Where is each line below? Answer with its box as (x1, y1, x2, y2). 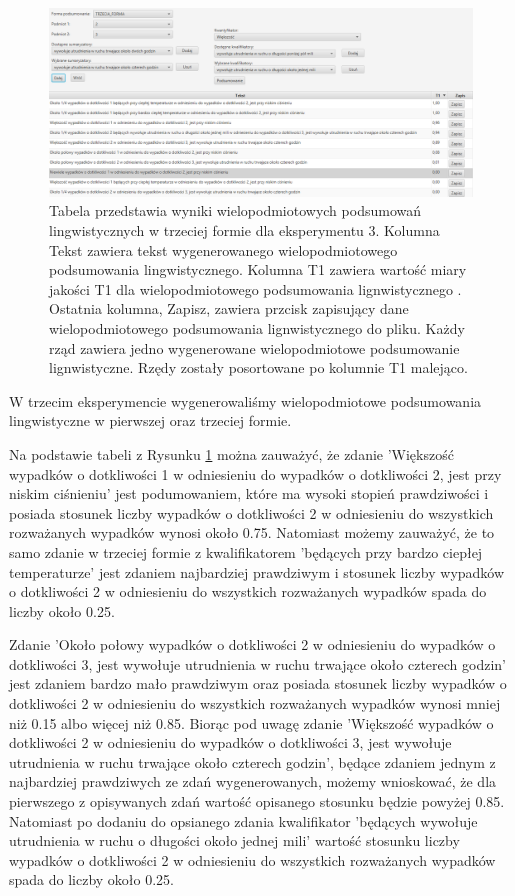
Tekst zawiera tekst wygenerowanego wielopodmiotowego (49, 239, 398, 260)
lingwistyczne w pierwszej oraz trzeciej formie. (9, 410, 292, 431)
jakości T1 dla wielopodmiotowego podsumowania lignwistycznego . (49, 278, 462, 299)
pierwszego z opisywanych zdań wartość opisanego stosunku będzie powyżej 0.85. (9, 791, 505, 812)
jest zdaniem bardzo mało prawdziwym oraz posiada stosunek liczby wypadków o (9, 673, 507, 694)
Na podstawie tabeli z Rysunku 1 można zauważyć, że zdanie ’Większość (9, 443, 454, 464)
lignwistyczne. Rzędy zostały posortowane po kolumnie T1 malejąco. (49, 357, 468, 378)
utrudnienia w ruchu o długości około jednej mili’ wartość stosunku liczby (9, 830, 460, 851)
